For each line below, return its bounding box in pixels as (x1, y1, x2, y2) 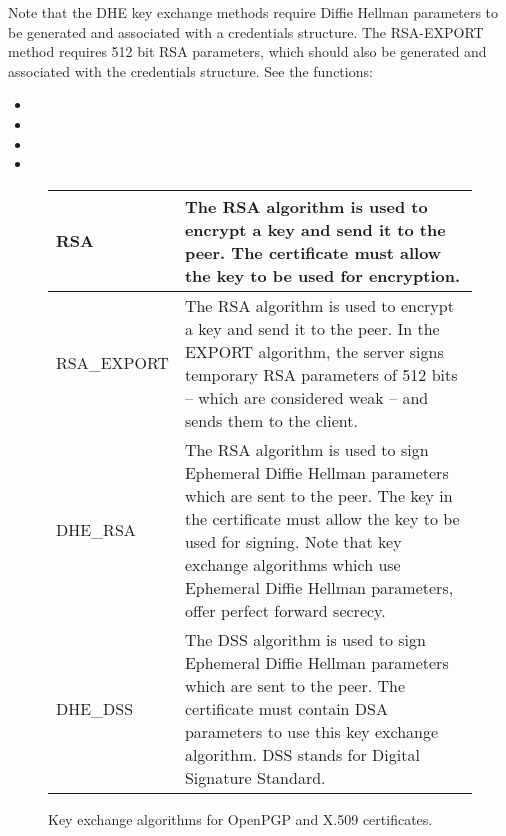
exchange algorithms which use (184, 552, 401, 576)
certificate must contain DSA (184, 696, 388, 720)
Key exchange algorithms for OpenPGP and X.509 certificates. (48, 808, 433, 829)
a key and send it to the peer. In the (184, 316, 440, 340)
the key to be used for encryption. (184, 263, 461, 287)
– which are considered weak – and (184, 385, 429, 409)
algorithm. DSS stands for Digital (184, 742, 420, 766)
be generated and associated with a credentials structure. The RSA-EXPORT (8, 21, 484, 42)
